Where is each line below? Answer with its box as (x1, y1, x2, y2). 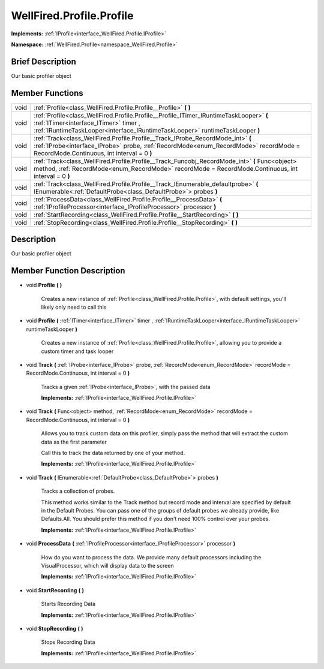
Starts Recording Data (41, 600, 96, 608)
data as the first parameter (41, 438, 107, 445)
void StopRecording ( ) (26, 625, 83, 632)
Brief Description (11, 56, 76, 67)
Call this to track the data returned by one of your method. (41, 450, 185, 457)
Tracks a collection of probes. (41, 487, 115, 495)
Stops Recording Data (41, 638, 95, 646)
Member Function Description (11, 266, 125, 276)
